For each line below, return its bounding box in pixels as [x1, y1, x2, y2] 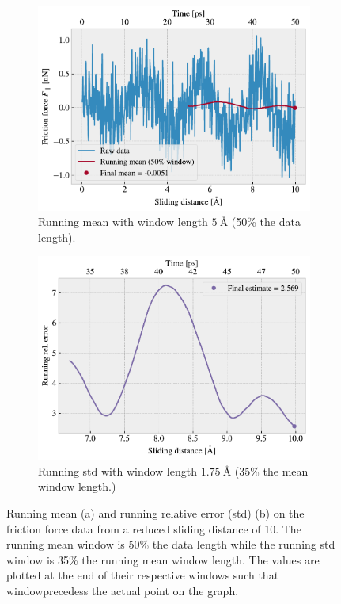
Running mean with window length [38, 213, 208, 230]
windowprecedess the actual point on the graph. [6, 583, 239, 599]
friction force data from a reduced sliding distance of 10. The [6, 520, 301, 537]
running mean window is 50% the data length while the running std [6, 536, 335, 552]
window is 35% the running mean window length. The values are [6, 551, 320, 568]
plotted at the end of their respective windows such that [6, 567, 279, 583]
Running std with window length [38, 462, 197, 479]
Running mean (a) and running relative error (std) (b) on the [6, 505, 305, 522]
